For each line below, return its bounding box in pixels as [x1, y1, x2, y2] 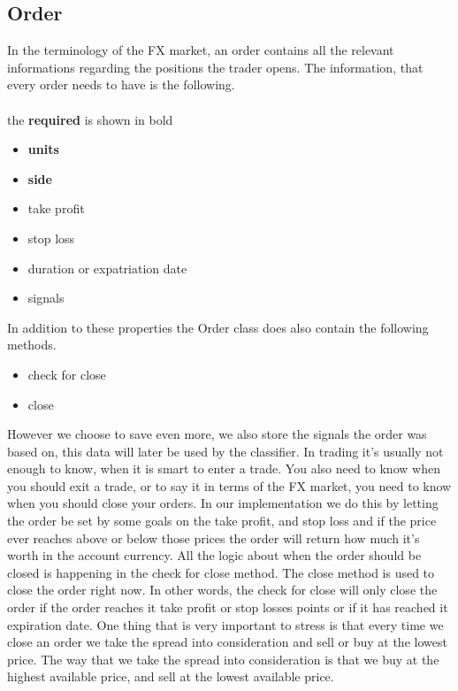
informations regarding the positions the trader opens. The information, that [7, 58, 424, 76]
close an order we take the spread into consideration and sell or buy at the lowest [7, 633, 447, 651]
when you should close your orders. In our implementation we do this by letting [7, 494, 439, 512]
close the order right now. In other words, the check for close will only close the [7, 580, 438, 599]
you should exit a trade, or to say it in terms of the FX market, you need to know [7, 476, 452, 495]
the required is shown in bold [7, 110, 173, 128]
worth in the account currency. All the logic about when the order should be [7, 546, 422, 564]
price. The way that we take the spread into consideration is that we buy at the [7, 649, 439, 668]
